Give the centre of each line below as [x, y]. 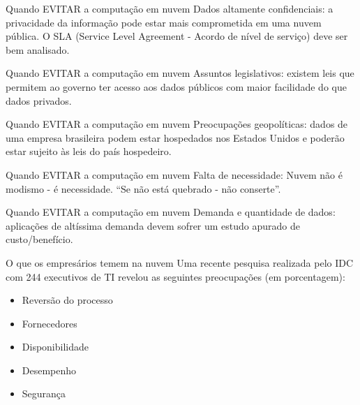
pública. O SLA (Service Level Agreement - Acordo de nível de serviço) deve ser [177, 36]
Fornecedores [50, 323]
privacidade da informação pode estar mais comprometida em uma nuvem [164, 22]
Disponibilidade [55, 347]
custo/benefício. [39, 239]
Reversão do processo [67, 300]
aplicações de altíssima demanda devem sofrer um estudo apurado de [153, 225]
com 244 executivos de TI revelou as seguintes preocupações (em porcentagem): [175, 276]
